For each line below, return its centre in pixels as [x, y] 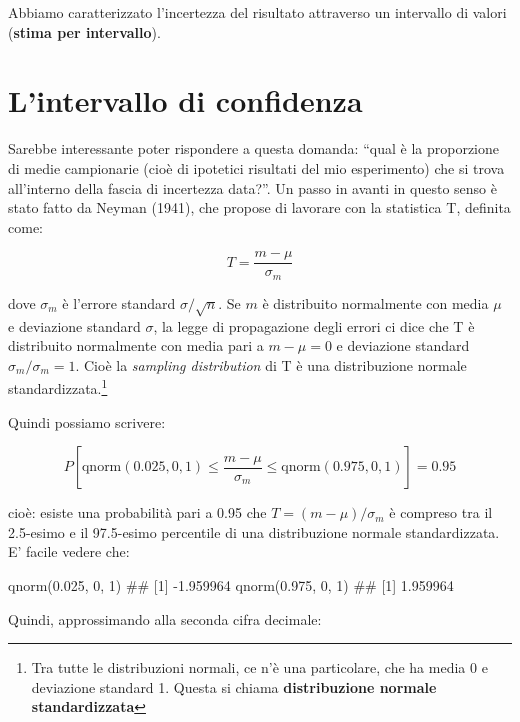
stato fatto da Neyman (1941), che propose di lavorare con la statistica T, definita [259, 207]
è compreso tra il [441, 512]
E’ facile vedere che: [69, 551]
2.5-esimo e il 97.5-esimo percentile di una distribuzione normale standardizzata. [254, 531]
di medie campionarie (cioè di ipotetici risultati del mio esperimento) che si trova [256, 167]
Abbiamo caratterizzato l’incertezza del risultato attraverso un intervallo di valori [257, 12]
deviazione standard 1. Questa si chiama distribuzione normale [234, 686]
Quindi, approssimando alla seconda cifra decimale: [165, 618]
